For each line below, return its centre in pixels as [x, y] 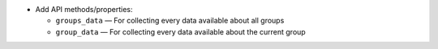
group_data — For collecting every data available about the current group [180, 31]
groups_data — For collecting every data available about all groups [170, 21]
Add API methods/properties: [84, 9]
